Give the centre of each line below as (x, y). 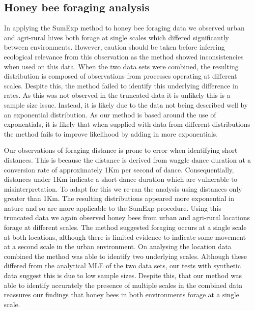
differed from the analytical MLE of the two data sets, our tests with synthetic (122, 266)
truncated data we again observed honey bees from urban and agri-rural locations (127, 217)
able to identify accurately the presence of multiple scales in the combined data (123, 285)
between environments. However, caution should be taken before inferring (114, 47)
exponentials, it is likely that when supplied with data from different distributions (127, 124)
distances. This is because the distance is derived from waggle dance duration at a (127, 159)
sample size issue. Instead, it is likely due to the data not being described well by (126, 104)
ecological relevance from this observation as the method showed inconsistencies (124, 56)
